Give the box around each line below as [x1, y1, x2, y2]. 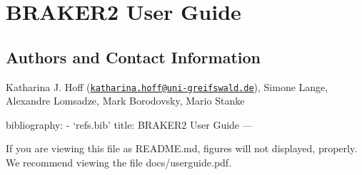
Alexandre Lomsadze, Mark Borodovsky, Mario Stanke [6, 93, 245, 108]
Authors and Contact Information [6, 46, 261, 68]
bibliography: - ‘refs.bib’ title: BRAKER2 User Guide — [6, 117, 253, 132]
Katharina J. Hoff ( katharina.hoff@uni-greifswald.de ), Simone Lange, [6, 79, 328, 94]
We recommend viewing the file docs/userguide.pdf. [6, 155, 232, 170]
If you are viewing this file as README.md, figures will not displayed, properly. [6, 141, 358, 156]
